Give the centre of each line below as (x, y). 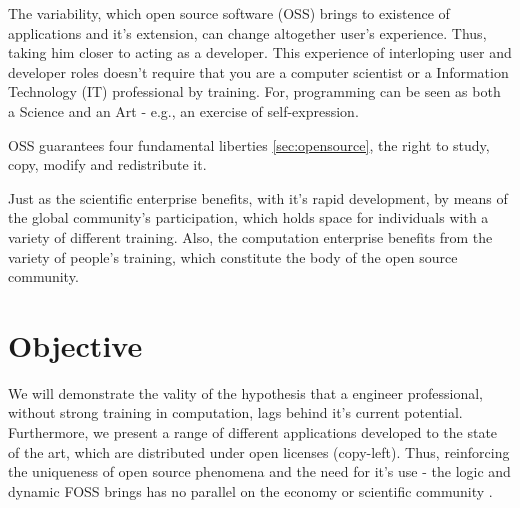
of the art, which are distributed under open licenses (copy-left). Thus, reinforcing (259, 451)
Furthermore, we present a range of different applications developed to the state (253, 432)
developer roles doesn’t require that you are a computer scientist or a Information (258, 71)
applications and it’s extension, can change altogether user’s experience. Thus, (247, 32)
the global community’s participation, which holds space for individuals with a (248, 217)
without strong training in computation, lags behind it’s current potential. (235, 412)
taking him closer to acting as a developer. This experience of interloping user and (260, 52)
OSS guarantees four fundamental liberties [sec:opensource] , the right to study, (249, 144)
